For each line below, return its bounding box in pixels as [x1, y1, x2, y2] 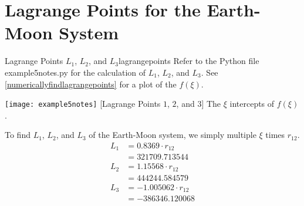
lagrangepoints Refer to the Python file [119, 55, 259, 67]
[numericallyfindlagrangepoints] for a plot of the [5, 77, 177, 90]
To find [5, 129, 31, 141]
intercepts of [229, 97, 275, 110]
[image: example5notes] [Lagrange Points [5, 97, 161, 110]
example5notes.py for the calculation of [5, 66, 146, 78]
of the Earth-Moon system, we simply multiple [89, 129, 256, 141]
